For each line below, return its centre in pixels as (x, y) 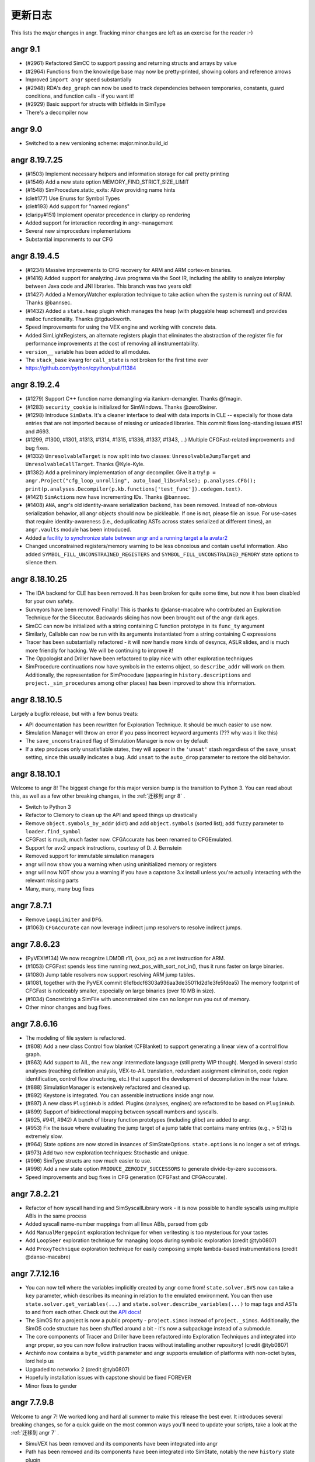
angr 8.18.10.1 (36, 774)
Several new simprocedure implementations (78, 231)
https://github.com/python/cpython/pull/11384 (81, 368)
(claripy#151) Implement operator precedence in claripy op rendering (108, 215)
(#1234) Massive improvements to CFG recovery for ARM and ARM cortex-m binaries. (129, 270)
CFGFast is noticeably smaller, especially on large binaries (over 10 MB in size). (120, 991)
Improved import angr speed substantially (78, 80)
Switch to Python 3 (48, 806)
